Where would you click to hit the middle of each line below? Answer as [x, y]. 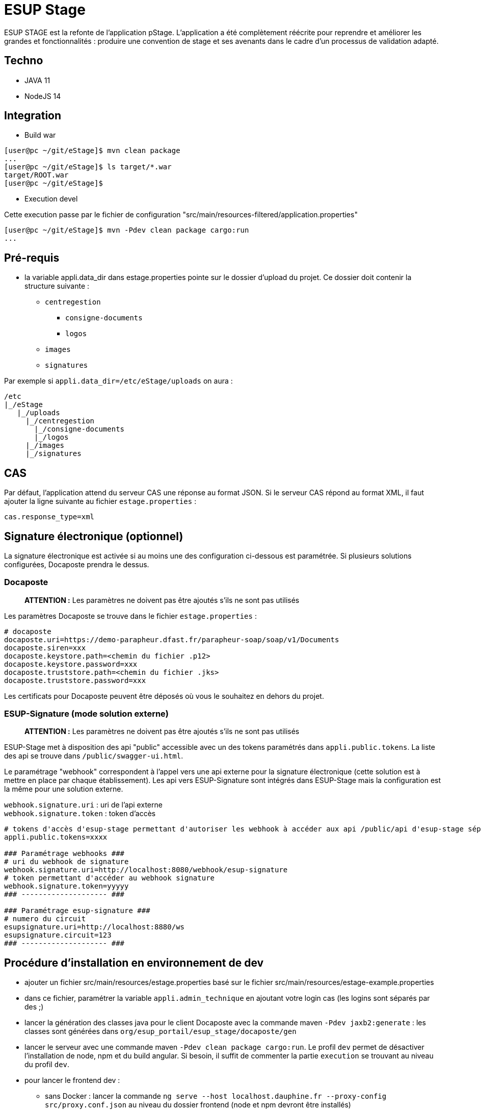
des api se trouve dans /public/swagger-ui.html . [94, 756]
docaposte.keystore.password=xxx [71, 664]
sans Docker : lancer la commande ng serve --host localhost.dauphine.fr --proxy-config [216, 1096]
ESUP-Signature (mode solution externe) [86, 714]
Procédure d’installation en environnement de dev [134, 963]
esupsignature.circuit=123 [58, 935]
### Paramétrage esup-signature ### [77, 911]
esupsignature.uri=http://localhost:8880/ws [95, 927]
